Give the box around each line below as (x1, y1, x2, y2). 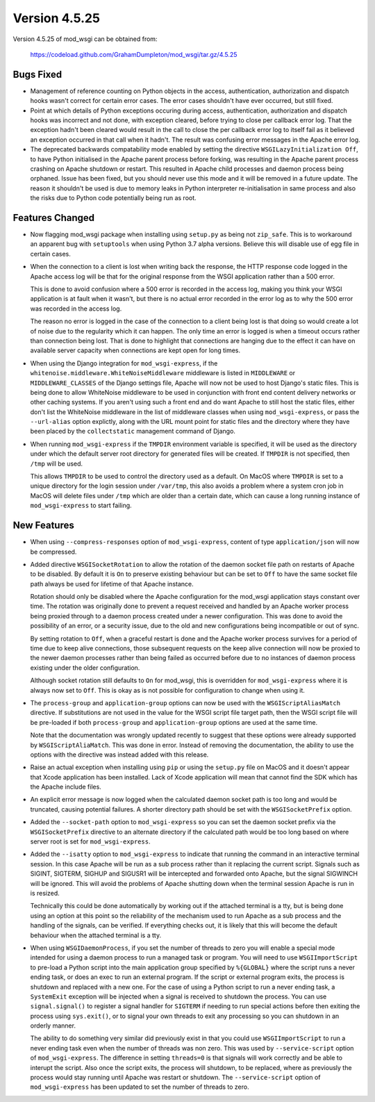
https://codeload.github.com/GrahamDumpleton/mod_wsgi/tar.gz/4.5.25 (30, 50, 237, 58)
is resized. (30, 889, 60, 897)
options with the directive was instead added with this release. (30, 750, 209, 759)
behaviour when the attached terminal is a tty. (30, 931, 162, 939)
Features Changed (12, 212, 95, 224)
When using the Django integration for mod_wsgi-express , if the (30, 359, 218, 368)
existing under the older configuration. (30, 664, 140, 672)
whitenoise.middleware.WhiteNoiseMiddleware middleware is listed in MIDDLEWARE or (30, 369, 296, 377)
